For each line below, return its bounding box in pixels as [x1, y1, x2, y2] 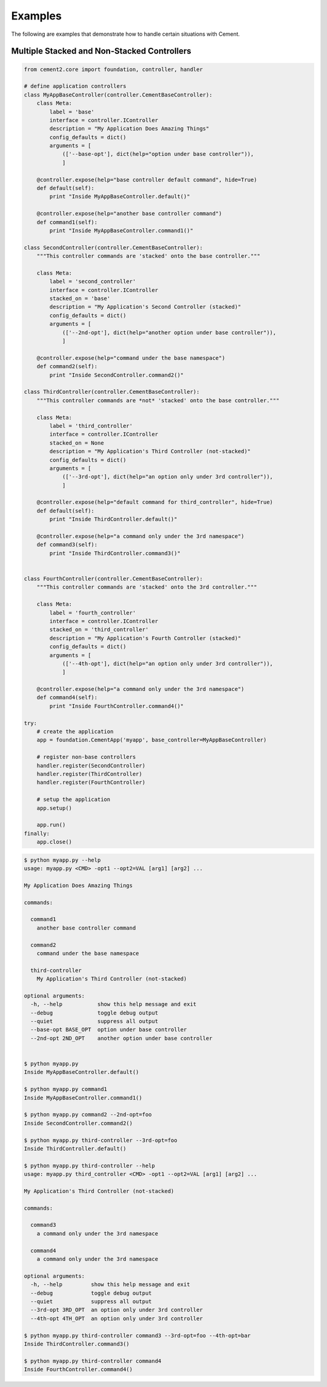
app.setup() [36, 805, 73, 811]
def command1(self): [36, 218, 98, 226]
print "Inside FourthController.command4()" [49, 703, 184, 709]
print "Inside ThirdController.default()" [49, 516, 178, 523]
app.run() [36, 822, 66, 828]
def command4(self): [36, 694, 98, 701]
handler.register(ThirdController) [36, 771, 142, 777]
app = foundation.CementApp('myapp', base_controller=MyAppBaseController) [36, 737, 267, 743]
